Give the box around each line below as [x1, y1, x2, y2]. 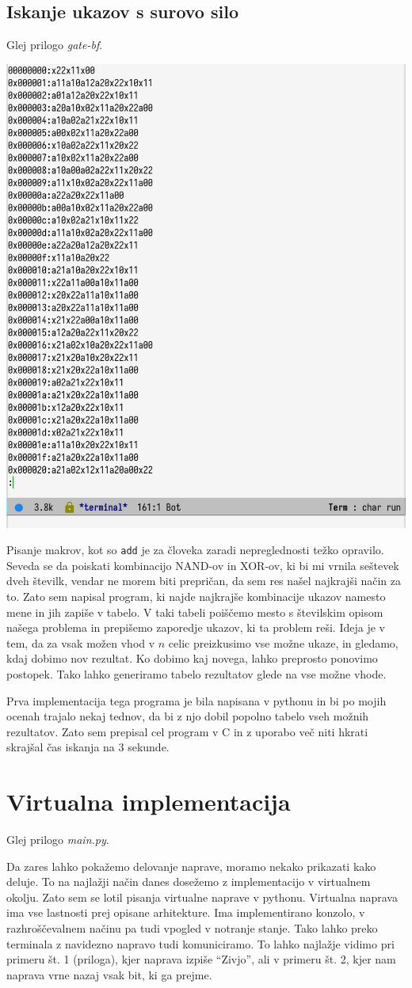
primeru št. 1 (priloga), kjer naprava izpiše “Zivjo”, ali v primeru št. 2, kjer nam [6, 951, 396, 967]
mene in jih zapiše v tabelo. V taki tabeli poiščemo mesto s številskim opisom [6, 603, 383, 620]
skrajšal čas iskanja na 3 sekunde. [6, 739, 170, 755]
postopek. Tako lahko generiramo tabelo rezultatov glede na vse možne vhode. [6, 666, 387, 682]
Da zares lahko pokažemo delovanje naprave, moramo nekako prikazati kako [6, 857, 376, 874]
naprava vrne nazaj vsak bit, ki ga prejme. [6, 966, 212, 982]
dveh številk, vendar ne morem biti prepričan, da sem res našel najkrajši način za [6, 572, 402, 589]
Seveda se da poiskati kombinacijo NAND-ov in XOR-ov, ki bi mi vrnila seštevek [6, 557, 399, 573]
